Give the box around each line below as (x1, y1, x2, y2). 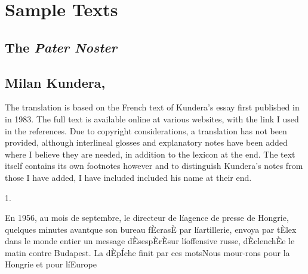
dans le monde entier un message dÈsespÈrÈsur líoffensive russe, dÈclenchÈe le (5, 235, 295, 247)
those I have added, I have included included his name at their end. (5, 171, 252, 183)
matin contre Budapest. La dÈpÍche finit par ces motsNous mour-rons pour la (5, 246, 290, 258)
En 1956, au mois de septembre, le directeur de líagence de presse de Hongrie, (5, 211, 289, 224)
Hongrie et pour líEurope (5, 258, 97, 270)
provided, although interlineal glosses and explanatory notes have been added (5, 136, 288, 149)
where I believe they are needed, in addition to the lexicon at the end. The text (5, 147, 295, 160)
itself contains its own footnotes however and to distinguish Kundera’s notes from (5, 159, 303, 172)
